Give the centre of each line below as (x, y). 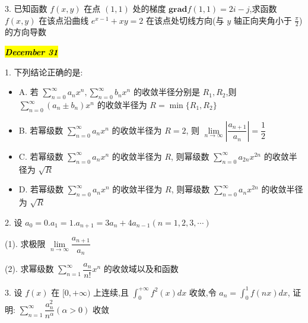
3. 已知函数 (26, 8)
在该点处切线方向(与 (185, 20)
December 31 (31, 52)
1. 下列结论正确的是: (44, 72)
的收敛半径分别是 (166, 92)
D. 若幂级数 (41, 189)
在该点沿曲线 (64, 20)
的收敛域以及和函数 (141, 269)
